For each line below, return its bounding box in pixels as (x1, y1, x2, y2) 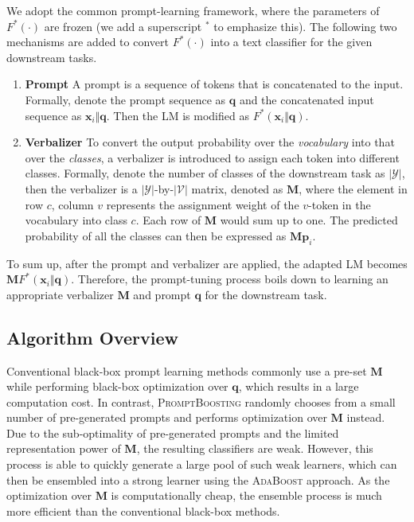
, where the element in (299, 180, 408, 197)
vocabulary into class (25, 212, 127, 228)
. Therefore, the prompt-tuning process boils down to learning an (71, 271, 389, 287)
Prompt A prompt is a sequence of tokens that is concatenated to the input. (25, 76, 404, 92)
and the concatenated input (239, 91, 374, 107)
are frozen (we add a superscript (44, 18, 202, 34)
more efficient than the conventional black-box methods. (6, 502, 280, 519)
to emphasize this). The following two (213, 18, 397, 34)
